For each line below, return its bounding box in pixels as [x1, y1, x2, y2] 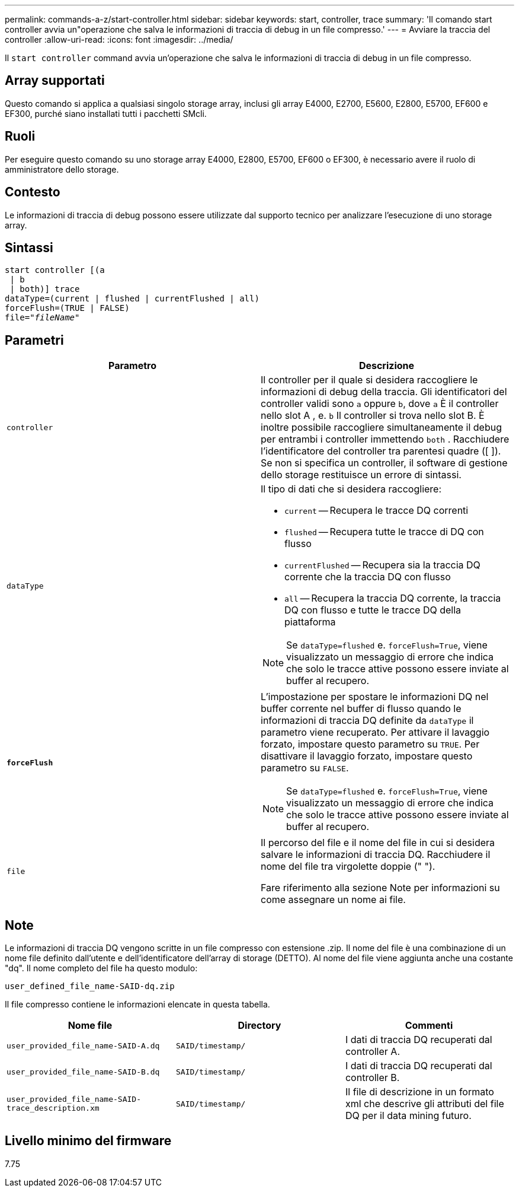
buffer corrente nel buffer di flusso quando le [261, 703, 462, 715]
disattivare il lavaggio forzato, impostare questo [261, 750, 473, 762]
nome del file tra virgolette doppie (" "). [261, 860, 435, 873]
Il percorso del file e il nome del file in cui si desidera [261, 837, 495, 849]
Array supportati [5, 73, 105, 88]
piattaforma [284, 616, 336, 628]
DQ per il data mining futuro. [345, 1110, 472, 1122]
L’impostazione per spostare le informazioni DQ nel [261, 691, 489, 703]
